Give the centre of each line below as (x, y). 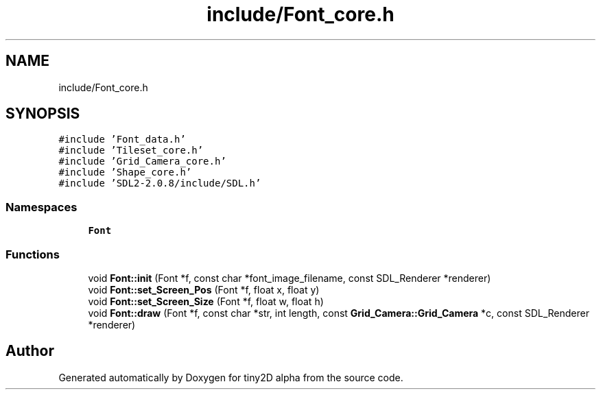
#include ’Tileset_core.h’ (131, 151)
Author (30, 351)
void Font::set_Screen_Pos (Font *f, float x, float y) (204, 289)
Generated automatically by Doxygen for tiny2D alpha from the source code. (231, 377)
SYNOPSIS (43, 114)
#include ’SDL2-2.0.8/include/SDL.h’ (160, 183)
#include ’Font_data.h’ (122, 140)
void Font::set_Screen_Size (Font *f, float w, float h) (206, 301)
